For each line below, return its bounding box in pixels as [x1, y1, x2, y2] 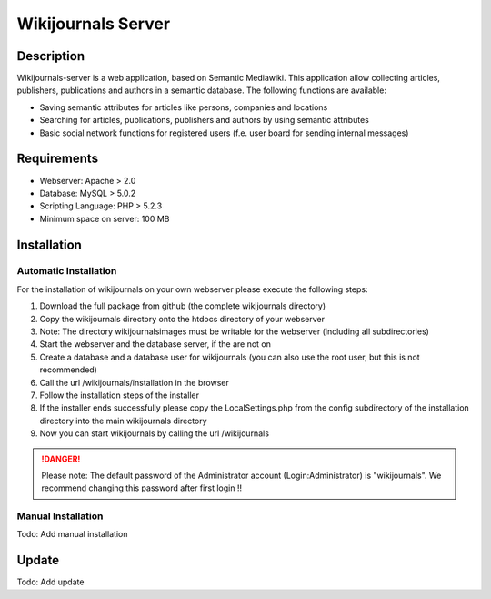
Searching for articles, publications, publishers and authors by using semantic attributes [39, 115, 370, 126]
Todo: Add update [16, 576, 85, 587]
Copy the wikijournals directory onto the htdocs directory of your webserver [39, 313, 326, 324]
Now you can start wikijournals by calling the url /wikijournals [39, 428, 270, 439]
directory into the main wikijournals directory [39, 415, 208, 426]
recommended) [39, 364, 97, 375]
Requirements [16, 151, 99, 167]
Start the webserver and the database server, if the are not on [39, 339, 272, 350]
